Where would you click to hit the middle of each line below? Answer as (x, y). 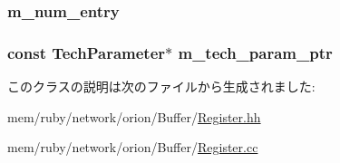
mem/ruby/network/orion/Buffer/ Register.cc (133, 147)
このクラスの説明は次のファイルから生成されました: (161, 86)
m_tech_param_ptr (255, 52)
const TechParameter (87, 52)
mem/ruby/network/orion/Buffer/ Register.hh (134, 116)
